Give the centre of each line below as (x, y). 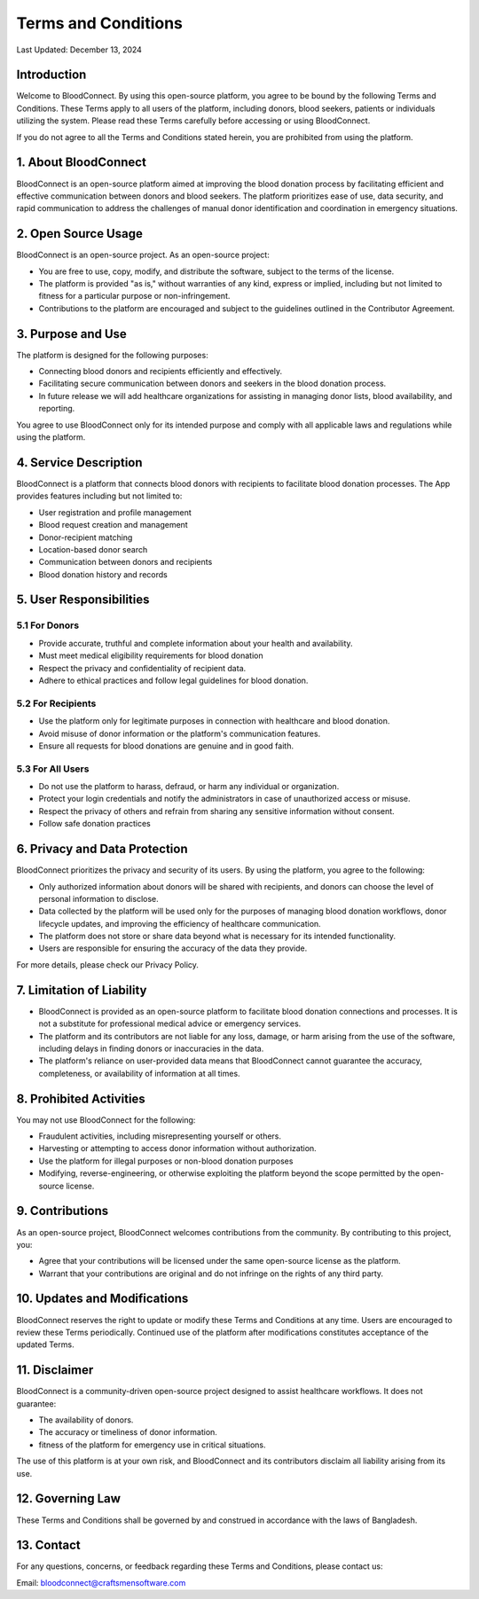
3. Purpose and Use (72, 334)
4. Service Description (79, 462)
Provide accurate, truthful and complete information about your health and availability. (196, 643)
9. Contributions (63, 1211)
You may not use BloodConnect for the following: (106, 1120)
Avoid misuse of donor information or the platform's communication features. (180, 733)
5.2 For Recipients (56, 703)
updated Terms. (45, 1344)
